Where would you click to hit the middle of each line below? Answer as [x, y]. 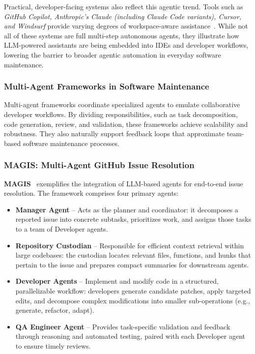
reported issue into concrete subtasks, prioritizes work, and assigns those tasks [133, 219]
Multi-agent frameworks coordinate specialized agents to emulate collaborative [122, 104]
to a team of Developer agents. [62, 228]
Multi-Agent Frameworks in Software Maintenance [107, 86]
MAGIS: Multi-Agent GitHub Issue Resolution [99, 165]
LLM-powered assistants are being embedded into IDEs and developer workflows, [126, 45]
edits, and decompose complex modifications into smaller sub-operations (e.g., [133, 300]
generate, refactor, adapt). [55, 310]
